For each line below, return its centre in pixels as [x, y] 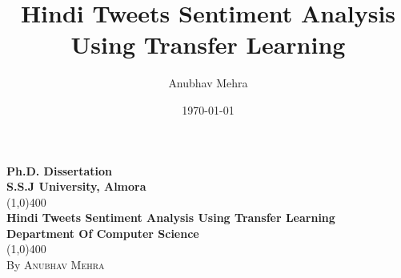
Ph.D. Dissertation [59, 170]
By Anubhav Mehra [56, 265]
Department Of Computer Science [103, 233]
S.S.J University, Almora [76, 186]
